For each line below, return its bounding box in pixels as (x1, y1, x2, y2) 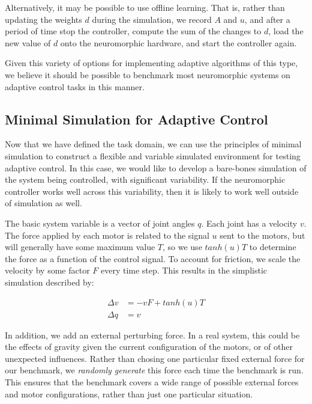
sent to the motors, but (220, 228, 305, 241)
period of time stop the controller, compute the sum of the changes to (5, 25, 262, 37)
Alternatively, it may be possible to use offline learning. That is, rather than (5, 1, 285, 13)
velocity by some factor (5, 264, 90, 277)
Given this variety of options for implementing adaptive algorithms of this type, (5, 57, 298, 69)
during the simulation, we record (92, 13, 212, 25)
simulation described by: (5, 275, 94, 288)
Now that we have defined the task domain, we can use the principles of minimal (5, 138, 302, 150)
